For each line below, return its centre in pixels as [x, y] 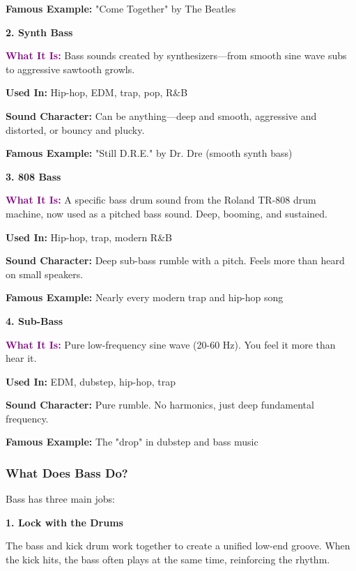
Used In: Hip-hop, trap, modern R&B [89, 237]
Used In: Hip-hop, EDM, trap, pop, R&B [97, 92]
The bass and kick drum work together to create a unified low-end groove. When [178, 546]
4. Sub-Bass [34, 320]
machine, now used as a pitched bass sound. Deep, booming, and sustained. [167, 213]
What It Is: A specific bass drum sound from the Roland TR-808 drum [161, 200]
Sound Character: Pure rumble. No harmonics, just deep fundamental [160, 405]
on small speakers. [45, 274]
